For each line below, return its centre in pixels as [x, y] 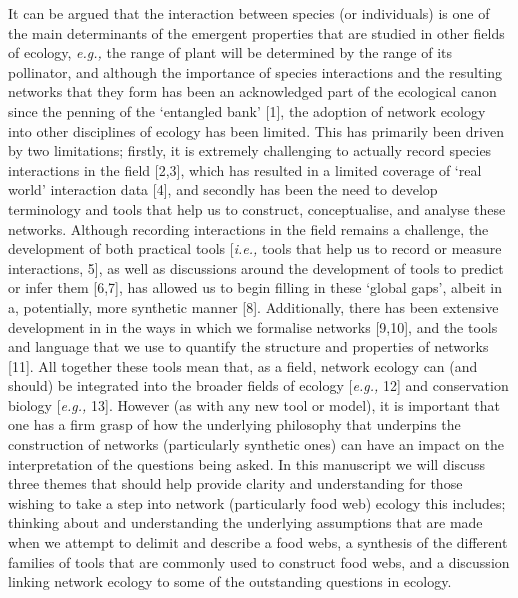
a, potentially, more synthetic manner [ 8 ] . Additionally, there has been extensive [253, 306]
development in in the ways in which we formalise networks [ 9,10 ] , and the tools [253, 326]
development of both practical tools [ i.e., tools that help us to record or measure [255, 248]
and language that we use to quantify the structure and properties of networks [248, 346]
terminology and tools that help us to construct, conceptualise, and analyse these [257, 208]
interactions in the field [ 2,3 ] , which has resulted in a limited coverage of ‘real [245, 169]
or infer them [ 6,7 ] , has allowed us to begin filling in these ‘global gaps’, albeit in [255, 287]
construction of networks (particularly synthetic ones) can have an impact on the [256, 444]
